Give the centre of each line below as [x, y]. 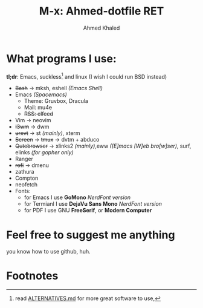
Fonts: [23, 191]
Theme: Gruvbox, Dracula [56, 101]
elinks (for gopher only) [44, 152]
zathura [24, 172]
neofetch [26, 185]
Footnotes [32, 276]
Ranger [24, 159]
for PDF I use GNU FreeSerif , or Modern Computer [88, 211]
